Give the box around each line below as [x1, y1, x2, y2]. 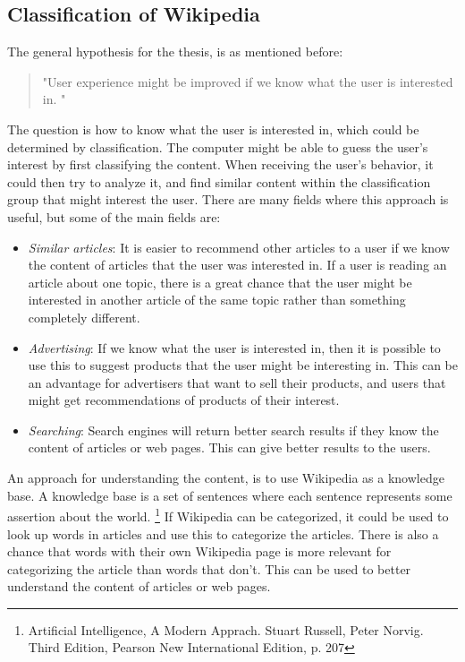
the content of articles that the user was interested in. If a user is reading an [28, 255, 447, 274]
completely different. [28, 307, 140, 326]
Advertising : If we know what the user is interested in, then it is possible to [28, 338, 441, 357]
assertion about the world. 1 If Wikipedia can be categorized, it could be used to [7, 504, 449, 525]
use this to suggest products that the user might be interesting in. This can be [28, 356, 459, 374]
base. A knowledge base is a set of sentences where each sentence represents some [7, 486, 452, 504]
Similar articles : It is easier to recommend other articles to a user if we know [28, 237, 450, 256]
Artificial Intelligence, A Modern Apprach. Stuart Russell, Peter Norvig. [28, 620, 424, 639]
